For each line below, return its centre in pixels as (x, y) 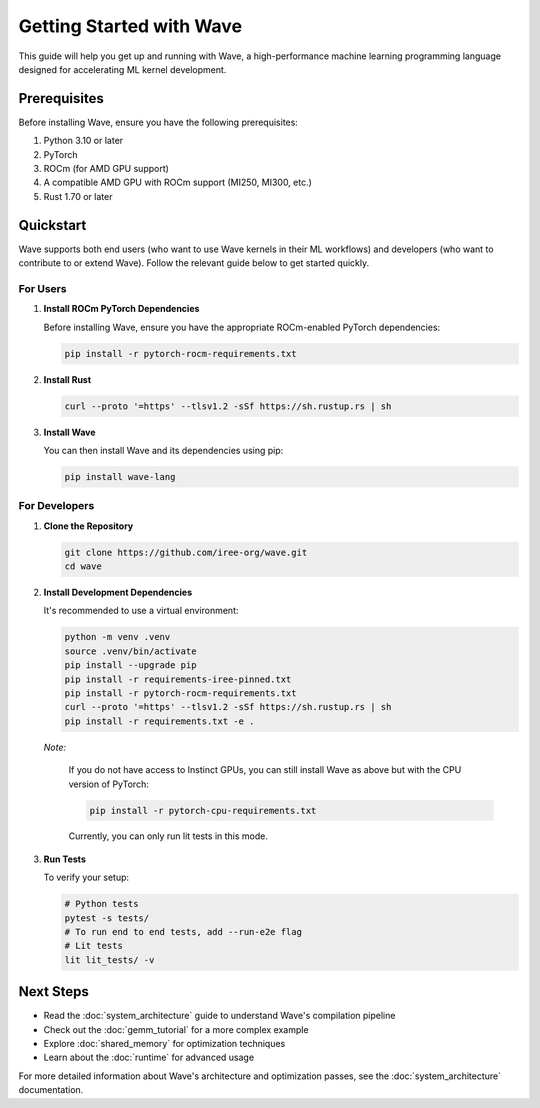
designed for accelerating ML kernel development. (122, 69)
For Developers (56, 506)
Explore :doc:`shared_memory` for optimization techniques (164, 1044)
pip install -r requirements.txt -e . (159, 721)
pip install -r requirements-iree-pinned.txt (178, 679)
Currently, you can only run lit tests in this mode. (168, 836)
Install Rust (67, 379)
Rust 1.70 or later (78, 196)
